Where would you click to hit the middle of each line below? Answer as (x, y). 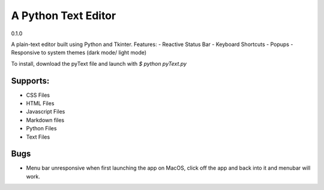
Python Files (41, 128)
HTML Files (40, 103)
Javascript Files (46, 112)
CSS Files (38, 95)
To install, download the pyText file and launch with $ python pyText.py (99, 63)
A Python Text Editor (64, 16)
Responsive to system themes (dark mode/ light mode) (79, 53)
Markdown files (45, 120)
